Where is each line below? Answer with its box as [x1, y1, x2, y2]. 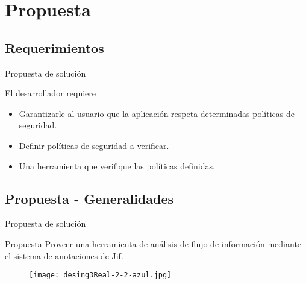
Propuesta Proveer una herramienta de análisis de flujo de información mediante [5, 237, 302, 250]
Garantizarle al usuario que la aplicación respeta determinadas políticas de [19, 107, 295, 119]
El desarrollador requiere [5, 87, 96, 99]
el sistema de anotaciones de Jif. [5, 249, 123, 262]
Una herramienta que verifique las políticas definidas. [19, 159, 215, 172]
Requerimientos [5, 38, 104, 57]
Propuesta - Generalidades [5, 189, 174, 207]
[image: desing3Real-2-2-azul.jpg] [29, 271, 172, 280]
